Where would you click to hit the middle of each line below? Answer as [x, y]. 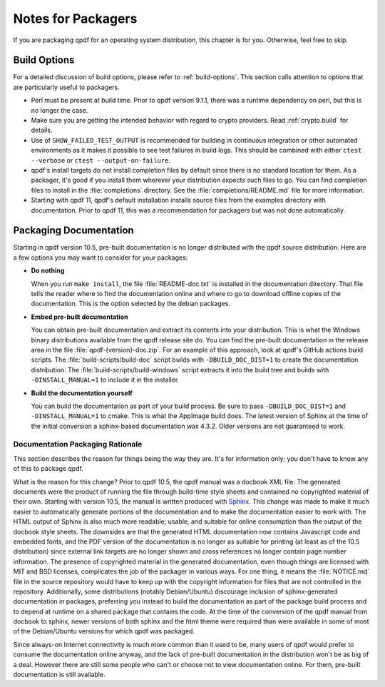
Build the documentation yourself [82, 393]
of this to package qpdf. [48, 469]
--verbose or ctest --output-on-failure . [101, 160]
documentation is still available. [59, 675]
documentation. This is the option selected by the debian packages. [131, 304]
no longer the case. [60, 110]
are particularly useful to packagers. [67, 87]
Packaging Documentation [74, 231]
